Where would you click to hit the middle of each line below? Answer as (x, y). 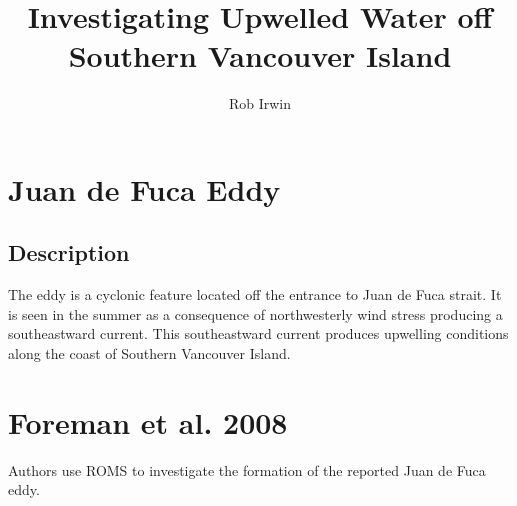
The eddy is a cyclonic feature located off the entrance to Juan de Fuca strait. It (255, 294)
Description (69, 252)
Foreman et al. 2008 (148, 421)
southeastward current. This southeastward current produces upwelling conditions (258, 333)
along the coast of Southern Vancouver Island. (149, 353)
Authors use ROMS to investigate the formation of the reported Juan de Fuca (247, 469)
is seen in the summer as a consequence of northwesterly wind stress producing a (255, 313)
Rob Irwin (260, 103)
